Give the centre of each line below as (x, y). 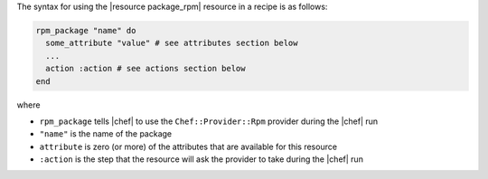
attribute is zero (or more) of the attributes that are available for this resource (188, 146)
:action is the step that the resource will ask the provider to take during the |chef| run (201, 159)
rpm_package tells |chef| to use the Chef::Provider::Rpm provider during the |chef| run (209, 121)
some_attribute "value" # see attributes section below (172, 43)
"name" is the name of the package (106, 134)
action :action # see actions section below (145, 69)
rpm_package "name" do (86, 30)
